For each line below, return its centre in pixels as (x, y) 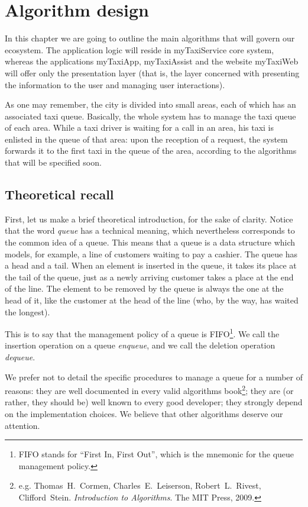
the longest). (27, 311)
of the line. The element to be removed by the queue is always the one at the (144, 288)
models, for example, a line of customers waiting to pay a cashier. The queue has (151, 253)
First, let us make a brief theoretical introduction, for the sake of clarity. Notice (149, 219)
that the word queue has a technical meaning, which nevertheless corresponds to (150, 230)
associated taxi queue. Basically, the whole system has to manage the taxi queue (150, 116)
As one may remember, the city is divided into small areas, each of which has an (150, 104)
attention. (22, 425)
